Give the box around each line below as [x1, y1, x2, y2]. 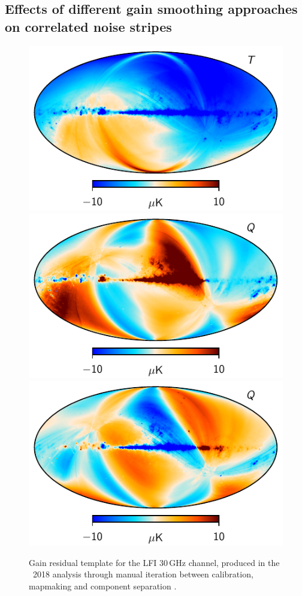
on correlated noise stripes [5, 17, 172, 35]
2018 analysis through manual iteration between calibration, [32, 568, 253, 580]
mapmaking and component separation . [29, 579, 177, 592]
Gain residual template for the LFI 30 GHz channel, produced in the [29, 556, 280, 568]
